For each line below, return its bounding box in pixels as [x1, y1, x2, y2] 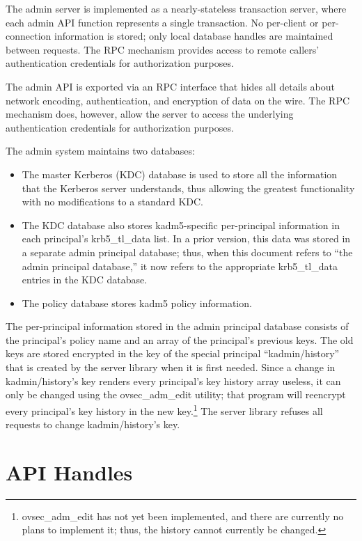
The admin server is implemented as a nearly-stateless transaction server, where [6, 1, 347, 15]
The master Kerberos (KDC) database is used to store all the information [22, 166, 338, 181]
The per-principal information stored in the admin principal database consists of [6, 319, 349, 334]
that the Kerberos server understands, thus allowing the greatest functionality [22, 180, 355, 195]
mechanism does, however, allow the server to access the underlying [6, 107, 294, 121]
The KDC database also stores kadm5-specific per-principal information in [22, 217, 340, 232]
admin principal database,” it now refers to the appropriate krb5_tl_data [22, 258, 338, 273]
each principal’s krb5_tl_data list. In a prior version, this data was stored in [22, 231, 351, 246]
